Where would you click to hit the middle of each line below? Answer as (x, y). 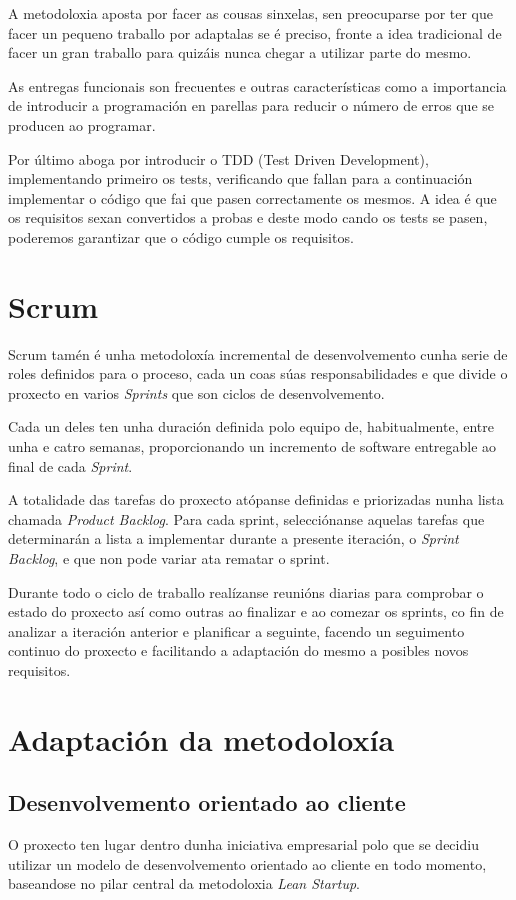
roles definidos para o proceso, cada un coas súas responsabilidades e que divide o (258, 373)
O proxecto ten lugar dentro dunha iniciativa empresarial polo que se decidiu (243, 844)
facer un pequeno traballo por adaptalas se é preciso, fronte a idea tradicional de (255, 32)
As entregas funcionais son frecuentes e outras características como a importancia (257, 85)
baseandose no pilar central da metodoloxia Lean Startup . (184, 883)
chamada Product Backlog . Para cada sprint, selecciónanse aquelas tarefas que (246, 518)
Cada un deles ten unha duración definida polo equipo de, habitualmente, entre (251, 426)
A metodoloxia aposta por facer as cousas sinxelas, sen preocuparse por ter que (250, 13)
